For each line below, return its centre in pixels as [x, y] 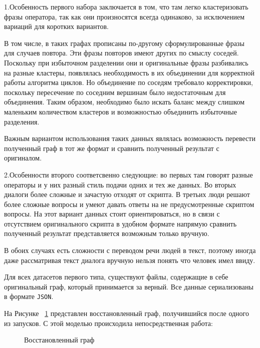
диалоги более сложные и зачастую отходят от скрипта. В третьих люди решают [127, 194]
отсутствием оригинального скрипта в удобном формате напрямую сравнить [120, 223]
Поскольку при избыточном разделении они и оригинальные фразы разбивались [126, 62]
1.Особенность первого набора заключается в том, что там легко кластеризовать [126, 6]
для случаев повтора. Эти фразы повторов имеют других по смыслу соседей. [121, 53]
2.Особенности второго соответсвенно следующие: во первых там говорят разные [128, 174]
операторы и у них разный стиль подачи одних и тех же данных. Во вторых [120, 184]
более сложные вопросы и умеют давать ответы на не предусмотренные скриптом [129, 204]
